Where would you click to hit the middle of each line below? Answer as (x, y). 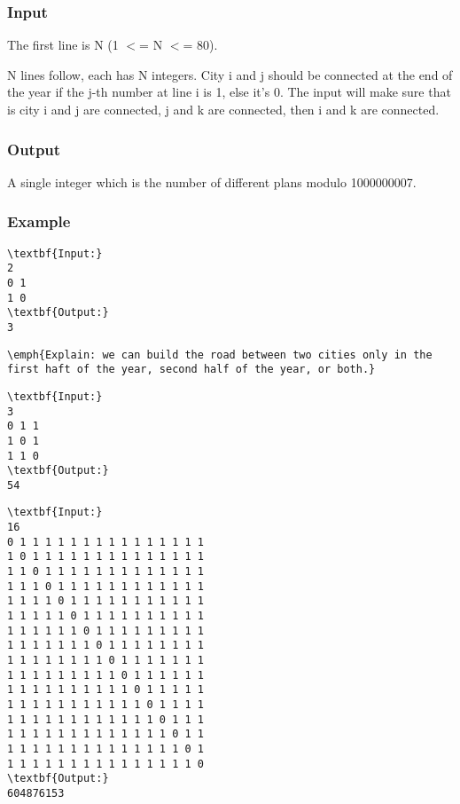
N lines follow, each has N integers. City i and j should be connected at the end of (230, 74)
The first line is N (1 (63, 45)
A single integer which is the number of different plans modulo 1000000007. (212, 181)
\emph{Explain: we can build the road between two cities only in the (220, 355)
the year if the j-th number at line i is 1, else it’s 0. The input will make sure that (229, 92)
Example (39, 221)
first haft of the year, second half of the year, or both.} (191, 370)
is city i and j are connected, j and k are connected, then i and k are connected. (223, 109)
